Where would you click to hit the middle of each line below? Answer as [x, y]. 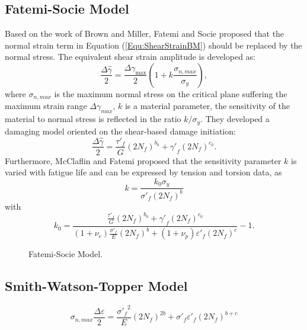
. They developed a [235, 119]
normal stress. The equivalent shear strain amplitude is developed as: [130, 57]
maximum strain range [46, 106]
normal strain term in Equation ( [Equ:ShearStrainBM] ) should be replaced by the [153, 45]
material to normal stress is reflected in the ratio [93, 119]
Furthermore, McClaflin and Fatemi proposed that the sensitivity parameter [143, 160]
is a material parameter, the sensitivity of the [207, 106]
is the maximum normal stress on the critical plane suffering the [171, 93]
